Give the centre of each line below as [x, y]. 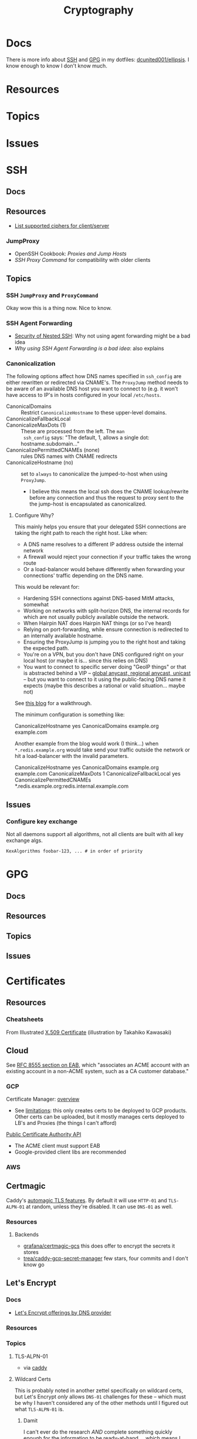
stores [31, 1252]
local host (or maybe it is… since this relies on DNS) [86, 660]
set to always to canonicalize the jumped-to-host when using [94, 474]
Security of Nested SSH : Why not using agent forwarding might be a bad [102, 336]
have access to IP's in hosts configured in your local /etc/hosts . [84, 395]
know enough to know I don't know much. [57, 66]
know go [34, 1264]
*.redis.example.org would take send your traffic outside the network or [102, 750]
